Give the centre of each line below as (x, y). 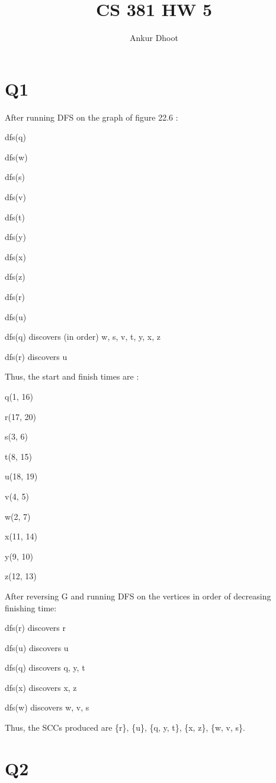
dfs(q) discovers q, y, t (45, 667)
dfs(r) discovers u (36, 356)
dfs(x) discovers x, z (41, 687)
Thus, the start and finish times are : (72, 376)
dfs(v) (15, 197)
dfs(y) (15, 237)
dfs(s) (15, 177)
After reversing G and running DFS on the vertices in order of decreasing (138, 596)
